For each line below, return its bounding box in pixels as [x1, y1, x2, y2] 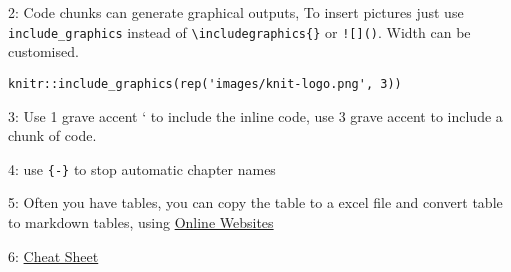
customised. [8, 41, 79, 62]
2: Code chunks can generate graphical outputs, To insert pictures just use [8, 2, 464, 22]
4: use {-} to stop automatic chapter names [8, 158, 276, 179]
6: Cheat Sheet [8, 245, 99, 266]
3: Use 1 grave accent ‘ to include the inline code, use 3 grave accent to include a [8, 105, 503, 126]
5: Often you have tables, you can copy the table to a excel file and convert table [8, 192, 503, 213]
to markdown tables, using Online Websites [8, 211, 274, 232]
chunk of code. [8, 125, 97, 146]
